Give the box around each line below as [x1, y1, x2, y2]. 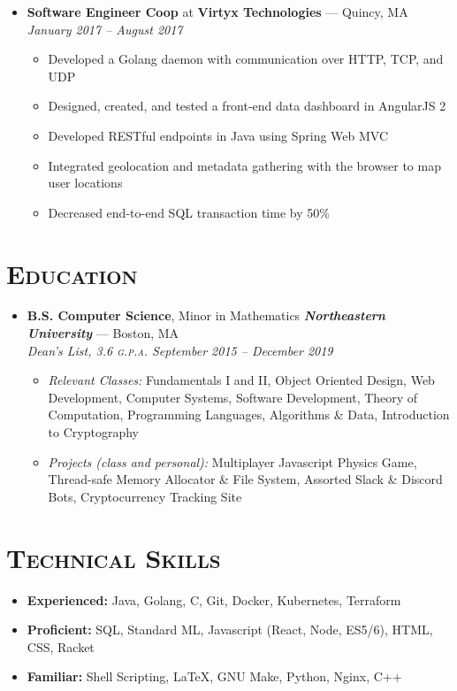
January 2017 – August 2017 [27, 19, 183, 38]
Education [6, 255, 138, 291]
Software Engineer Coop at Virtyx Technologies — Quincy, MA [27, 3, 408, 20]
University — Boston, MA [27, 324, 179, 342]
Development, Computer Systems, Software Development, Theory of [48, 388, 418, 406]
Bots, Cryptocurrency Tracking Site [48, 487, 242, 505]
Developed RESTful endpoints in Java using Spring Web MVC [48, 126, 389, 144]
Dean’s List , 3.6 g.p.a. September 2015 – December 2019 [27, 341, 333, 359]
